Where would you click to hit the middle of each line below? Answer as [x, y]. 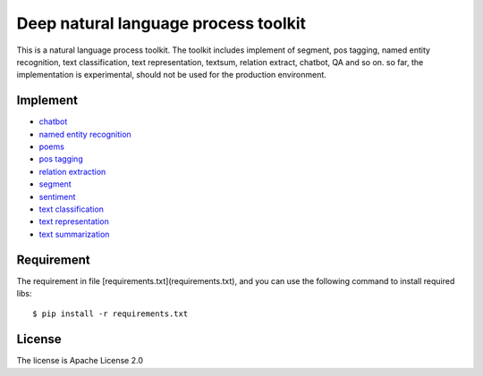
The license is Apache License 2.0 [80, 361]
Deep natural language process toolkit [161, 23]
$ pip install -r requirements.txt [110, 314]
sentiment [57, 196]
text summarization [74, 234]
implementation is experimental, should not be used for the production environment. [171, 75]
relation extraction [72, 171]
